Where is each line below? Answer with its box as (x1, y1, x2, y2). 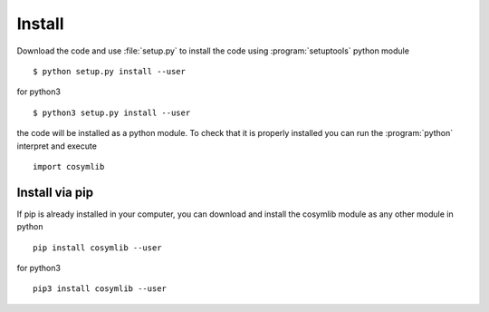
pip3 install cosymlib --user (33, 284, 168, 294)
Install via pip (16, 184, 94, 200)
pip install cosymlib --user (33, 242, 162, 253)
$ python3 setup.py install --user (33, 107, 191, 118)
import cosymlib (33, 161, 105, 171)
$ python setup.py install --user (33, 66, 186, 76)
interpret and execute (16, 141, 97, 151)
